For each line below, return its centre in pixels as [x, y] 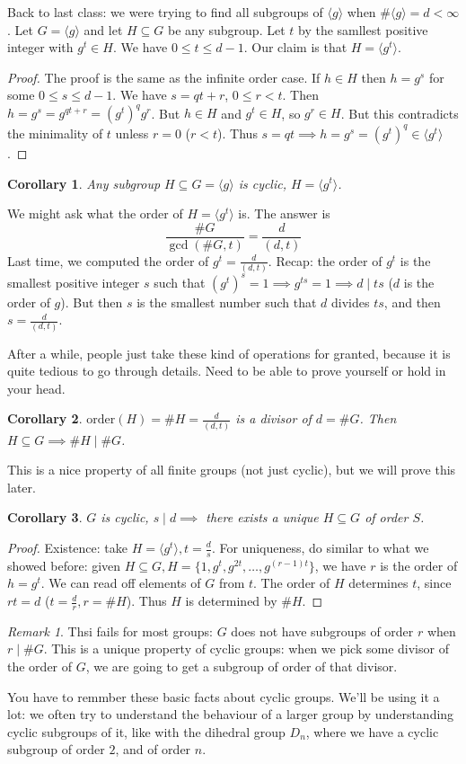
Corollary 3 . [45, 517]
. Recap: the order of [325, 260]
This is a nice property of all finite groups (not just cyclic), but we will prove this [232, 470]
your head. [36, 388]
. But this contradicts [400, 113]
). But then [92, 302]
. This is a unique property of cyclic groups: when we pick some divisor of [246, 649]
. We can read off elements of [121, 583]
